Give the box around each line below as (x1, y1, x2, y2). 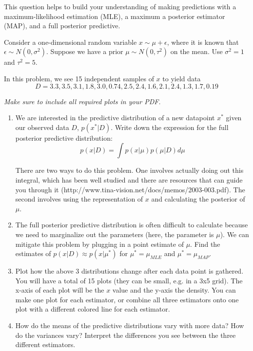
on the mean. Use (170, 46, 223, 56)
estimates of (15, 248, 51, 259)
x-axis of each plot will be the (15, 285, 104, 295)
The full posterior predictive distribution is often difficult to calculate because (15, 220, 248, 230)
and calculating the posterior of (151, 194, 245, 204)
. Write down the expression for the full (111, 122, 229, 132)
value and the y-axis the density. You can (112, 285, 236, 295)
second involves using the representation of (15, 194, 143, 204)
